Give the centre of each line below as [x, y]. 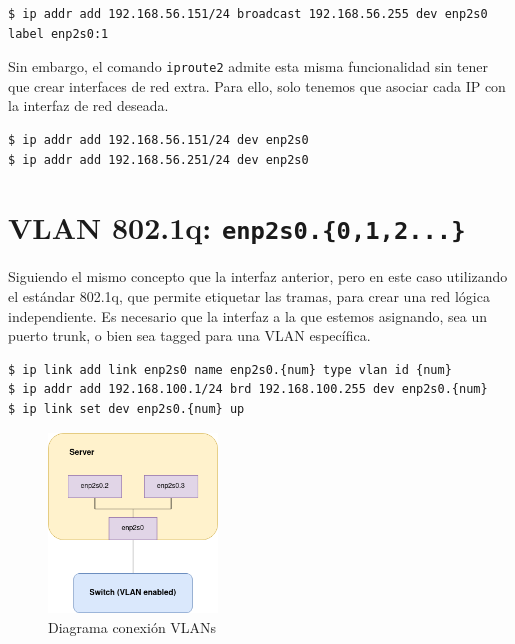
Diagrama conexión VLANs [132, 627]
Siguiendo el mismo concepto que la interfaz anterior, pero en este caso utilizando [258, 276]
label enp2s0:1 [58, 33]
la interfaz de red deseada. [88, 105]
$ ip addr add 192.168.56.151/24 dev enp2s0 [158, 140]
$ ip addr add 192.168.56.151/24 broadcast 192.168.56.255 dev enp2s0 [248, 14]
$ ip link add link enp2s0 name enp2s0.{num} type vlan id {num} [230, 369]
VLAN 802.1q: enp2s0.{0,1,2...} [237, 227]
